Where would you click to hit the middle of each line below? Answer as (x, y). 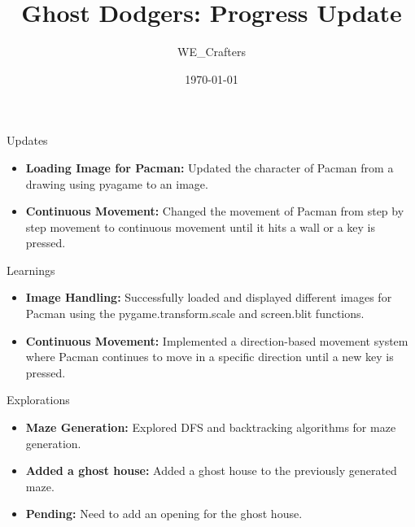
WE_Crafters (212, 52)
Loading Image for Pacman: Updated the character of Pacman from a (210, 167)
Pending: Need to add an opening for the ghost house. (164, 514)
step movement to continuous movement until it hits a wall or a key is (201, 226)
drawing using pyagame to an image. (117, 183)
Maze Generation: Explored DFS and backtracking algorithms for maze (211, 427)
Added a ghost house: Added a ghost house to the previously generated (211, 470)
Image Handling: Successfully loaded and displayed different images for (209, 297)
